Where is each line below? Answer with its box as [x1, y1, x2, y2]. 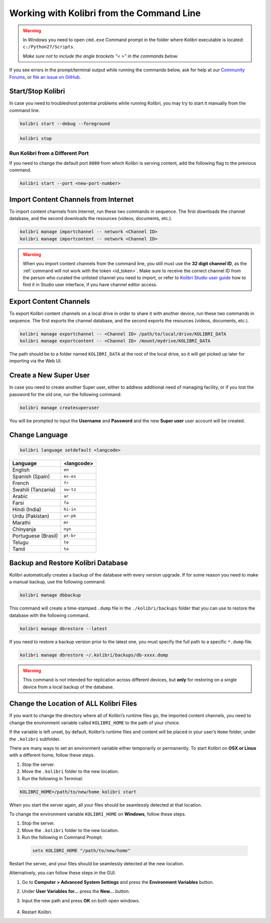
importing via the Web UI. [9, 358, 62, 364]
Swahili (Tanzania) [12, 486, 56, 493]
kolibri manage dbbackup [20, 593, 81, 598]
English [12, 466, 30, 473]
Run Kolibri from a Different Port [9, 150, 89, 157]
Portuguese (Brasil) [12, 532, 58, 539]
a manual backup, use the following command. [9, 579, 106, 585]
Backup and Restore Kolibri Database [9, 559, 128, 567]
